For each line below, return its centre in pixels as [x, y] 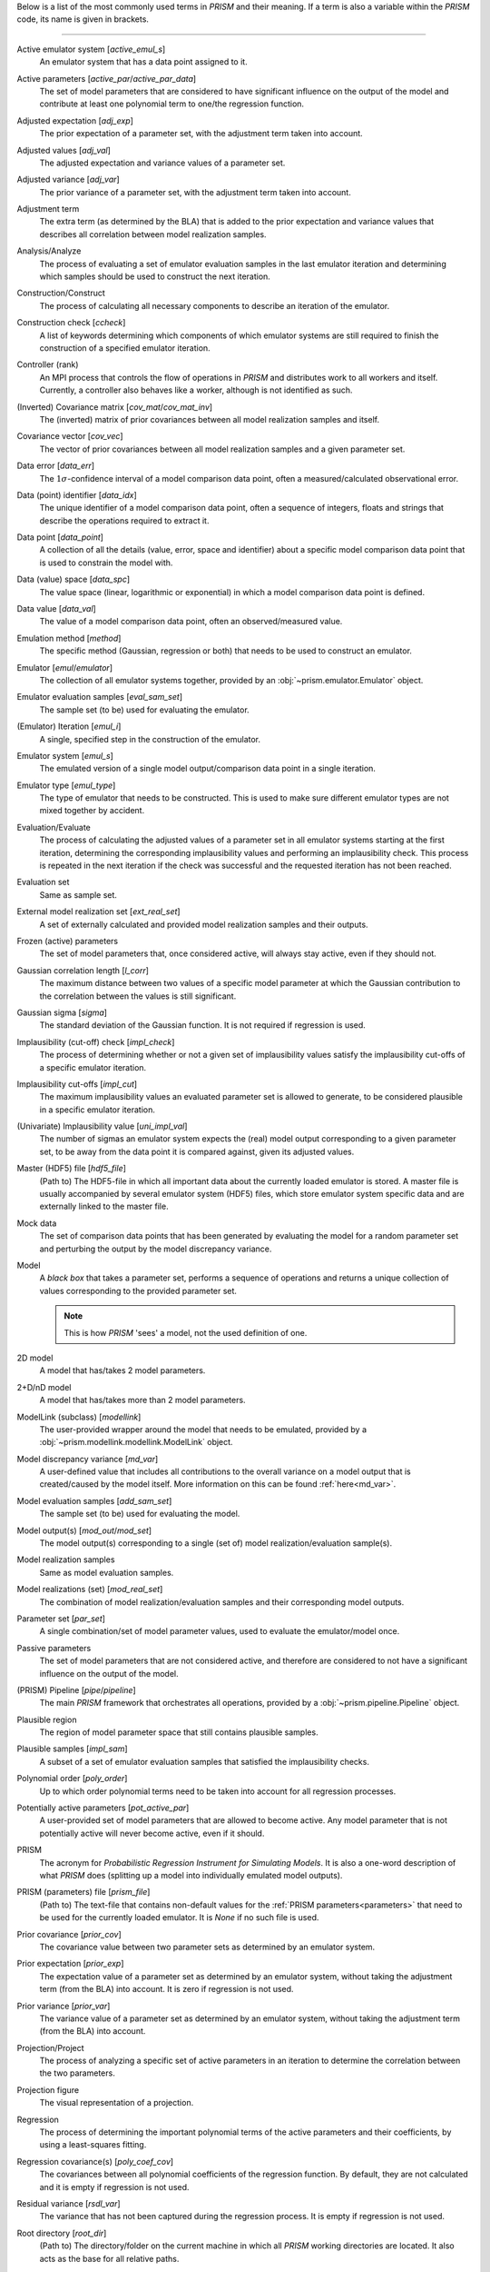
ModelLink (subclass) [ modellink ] [79, 1417]
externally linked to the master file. [104, 1206]
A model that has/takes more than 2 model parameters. [142, 1400]
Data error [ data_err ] [56, 466]
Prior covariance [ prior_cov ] [69, 1934]
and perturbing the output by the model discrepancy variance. [156, 1249]
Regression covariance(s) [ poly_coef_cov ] [95, 2161]
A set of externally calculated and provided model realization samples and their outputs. [204, 924]
